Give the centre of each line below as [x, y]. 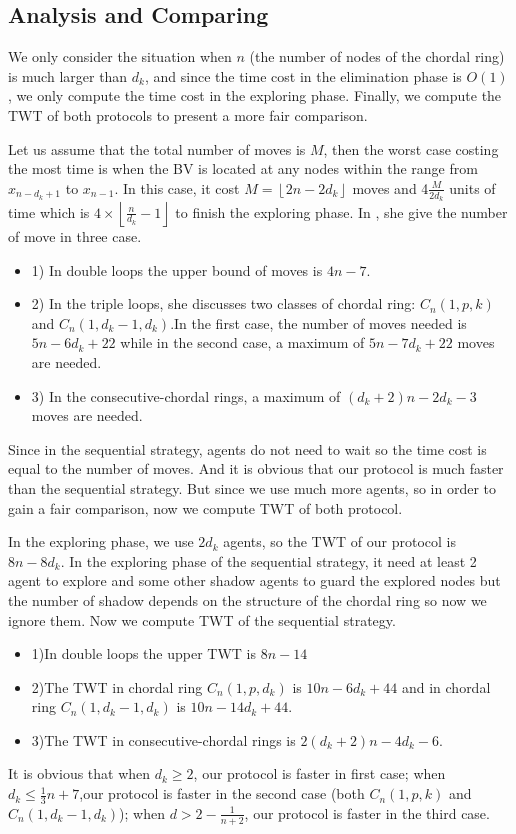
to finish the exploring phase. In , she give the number [341, 211]
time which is [49, 211]
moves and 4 [390, 187]
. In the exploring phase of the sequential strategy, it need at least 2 [268, 560]
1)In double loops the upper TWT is [144, 653]
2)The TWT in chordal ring [117, 686]
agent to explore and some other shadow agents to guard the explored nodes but [254, 580]
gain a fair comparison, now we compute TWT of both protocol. [205, 507]
